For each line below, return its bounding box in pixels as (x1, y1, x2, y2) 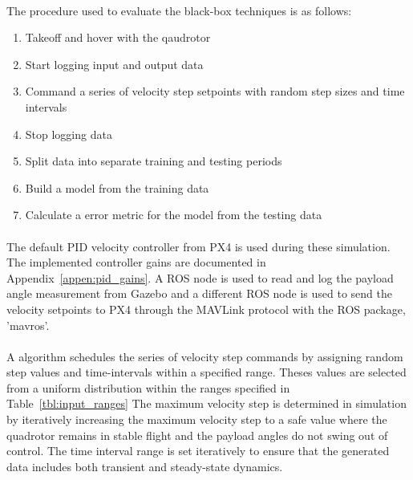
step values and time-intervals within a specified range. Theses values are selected (6, 364, 407, 380)
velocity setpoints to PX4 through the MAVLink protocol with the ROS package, (6, 300, 406, 317)
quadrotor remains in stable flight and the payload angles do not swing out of (6, 426, 388, 443)
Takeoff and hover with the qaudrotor (25, 29, 211, 46)
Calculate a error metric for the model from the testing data (25, 206, 322, 223)
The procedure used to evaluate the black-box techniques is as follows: (6, 2, 352, 18)
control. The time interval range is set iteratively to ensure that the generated (6, 442, 390, 459)
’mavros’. (6, 316, 50, 333)
